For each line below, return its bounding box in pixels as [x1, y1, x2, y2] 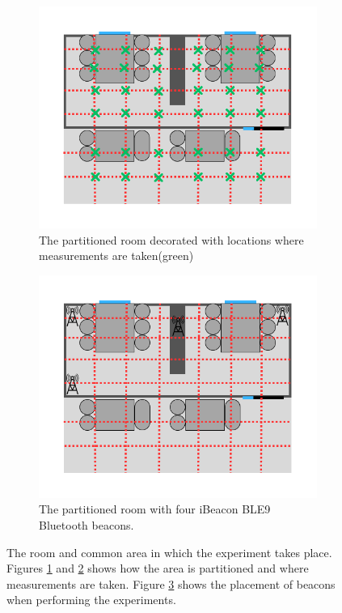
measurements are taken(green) [39, 247, 194, 264]
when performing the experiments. [6, 591, 176, 608]
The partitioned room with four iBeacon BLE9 [39, 500, 271, 517]
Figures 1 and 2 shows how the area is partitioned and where [6, 560, 309, 577]
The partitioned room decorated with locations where [39, 231, 304, 248]
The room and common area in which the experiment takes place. [6, 543, 332, 560]
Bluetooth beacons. [39, 517, 134, 534]
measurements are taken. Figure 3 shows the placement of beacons [6, 575, 336, 592]
